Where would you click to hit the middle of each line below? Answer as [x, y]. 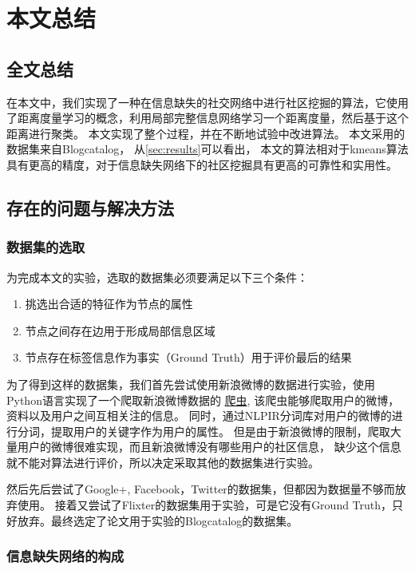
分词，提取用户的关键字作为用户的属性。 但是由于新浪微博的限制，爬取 [204, 431]
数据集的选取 [46, 247]
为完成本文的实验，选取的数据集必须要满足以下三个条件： [157, 277]
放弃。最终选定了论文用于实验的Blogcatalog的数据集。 [158, 520]
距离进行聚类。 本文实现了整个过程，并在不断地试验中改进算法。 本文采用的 [206, 133]
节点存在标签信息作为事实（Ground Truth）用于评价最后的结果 [188, 357]
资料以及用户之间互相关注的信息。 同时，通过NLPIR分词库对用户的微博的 [199, 416]
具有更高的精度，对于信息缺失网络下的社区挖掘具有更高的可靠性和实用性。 [202, 164]
